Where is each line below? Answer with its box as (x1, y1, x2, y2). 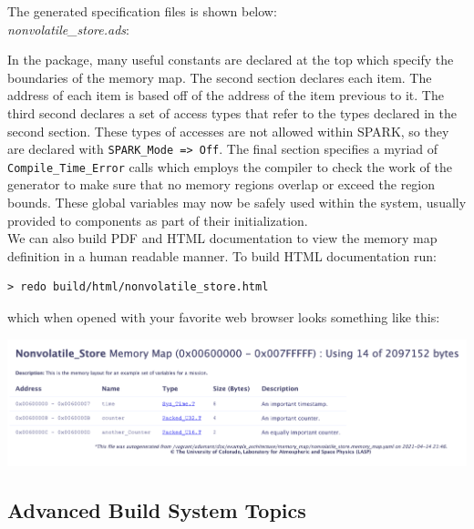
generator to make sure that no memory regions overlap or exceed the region (7, 175, 436, 194)
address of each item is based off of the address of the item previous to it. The (7, 86, 444, 105)
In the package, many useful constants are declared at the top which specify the (7, 50, 454, 69)
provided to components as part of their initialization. (7, 210, 308, 229)
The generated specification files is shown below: (7, 2, 277, 20)
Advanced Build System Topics (7, 495, 306, 524)
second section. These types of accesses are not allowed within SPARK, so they (7, 121, 449, 140)
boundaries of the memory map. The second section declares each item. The (7, 67, 432, 86)
